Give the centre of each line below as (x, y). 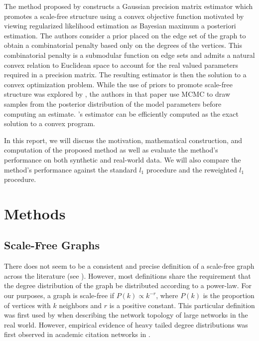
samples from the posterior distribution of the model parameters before (113, 103)
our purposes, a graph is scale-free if (59, 295)
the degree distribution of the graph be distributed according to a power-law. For (128, 285)
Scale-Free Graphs (52, 245)
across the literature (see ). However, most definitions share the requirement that (128, 275)
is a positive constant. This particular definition (182, 305)
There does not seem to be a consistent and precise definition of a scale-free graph (129, 266)
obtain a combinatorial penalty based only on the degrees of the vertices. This (123, 45)
